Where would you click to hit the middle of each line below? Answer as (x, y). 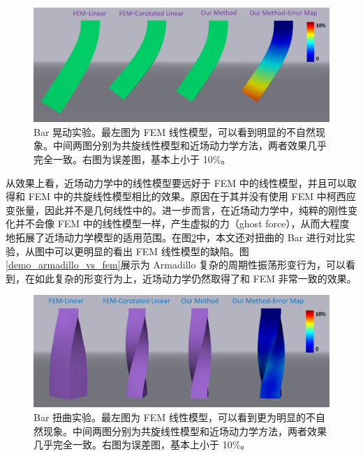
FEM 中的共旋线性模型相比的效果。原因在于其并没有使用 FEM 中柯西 (187, 196)
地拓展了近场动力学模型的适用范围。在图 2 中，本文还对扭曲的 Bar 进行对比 (176, 237)
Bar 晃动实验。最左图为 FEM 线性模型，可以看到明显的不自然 (175, 131)
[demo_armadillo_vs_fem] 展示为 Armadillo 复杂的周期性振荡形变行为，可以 (176, 265)
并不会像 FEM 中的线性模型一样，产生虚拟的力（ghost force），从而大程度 (182, 223)
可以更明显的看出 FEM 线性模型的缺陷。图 (151, 251)
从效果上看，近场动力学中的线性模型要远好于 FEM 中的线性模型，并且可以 (176, 182)
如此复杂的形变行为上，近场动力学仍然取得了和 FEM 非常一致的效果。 (195, 278)
